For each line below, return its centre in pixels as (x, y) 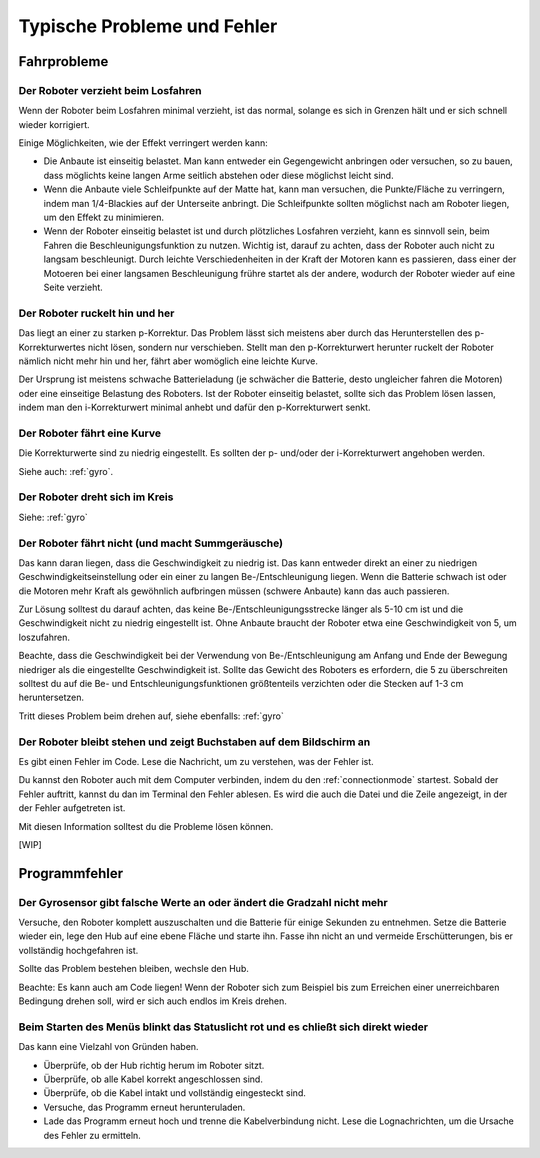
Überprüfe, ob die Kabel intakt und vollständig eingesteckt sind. (175, 1093)
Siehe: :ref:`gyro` (53, 517)
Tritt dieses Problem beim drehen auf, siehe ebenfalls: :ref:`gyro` (151, 716)
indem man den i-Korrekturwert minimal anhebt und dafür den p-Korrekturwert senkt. (194, 407)
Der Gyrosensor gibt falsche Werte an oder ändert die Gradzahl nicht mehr (203, 902)
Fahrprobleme (63, 61)
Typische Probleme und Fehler (148, 26)
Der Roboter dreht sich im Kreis (96, 497)
